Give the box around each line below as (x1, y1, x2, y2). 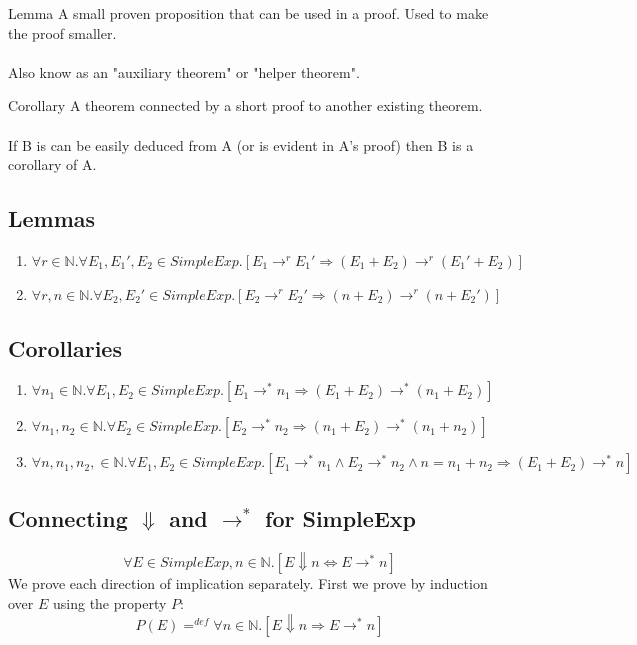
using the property (52, 592, 167, 613)
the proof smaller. (8, 22, 117, 43)
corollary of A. (8, 154, 97, 175)
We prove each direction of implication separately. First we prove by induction (8, 573, 488, 594)
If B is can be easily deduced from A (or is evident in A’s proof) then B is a (8, 134, 474, 155)
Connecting (8, 502, 128, 533)
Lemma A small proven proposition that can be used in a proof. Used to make (8, 3, 489, 23)
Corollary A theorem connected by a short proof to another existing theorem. (8, 95, 483, 116)
